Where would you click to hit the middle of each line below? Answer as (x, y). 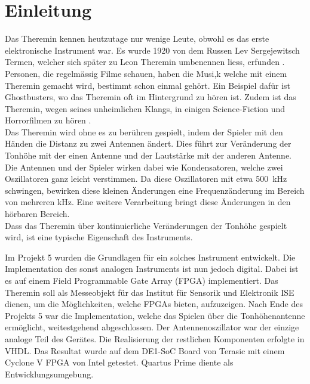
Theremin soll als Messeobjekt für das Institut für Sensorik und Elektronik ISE (150, 292)
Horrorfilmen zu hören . (48, 120)
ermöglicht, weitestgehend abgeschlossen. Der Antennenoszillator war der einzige (152, 327)
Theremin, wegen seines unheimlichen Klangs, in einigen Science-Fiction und (145, 108)
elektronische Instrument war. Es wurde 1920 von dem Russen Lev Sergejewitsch (152, 50)
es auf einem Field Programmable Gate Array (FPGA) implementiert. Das (142, 280)
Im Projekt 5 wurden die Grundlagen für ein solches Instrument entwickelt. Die (150, 257)
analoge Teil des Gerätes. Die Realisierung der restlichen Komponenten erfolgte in (155, 338)
